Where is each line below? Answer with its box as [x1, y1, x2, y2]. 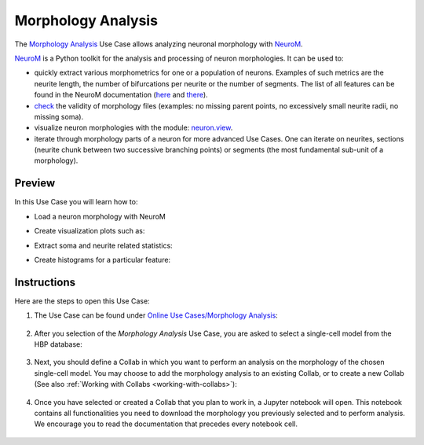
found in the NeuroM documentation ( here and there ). [34, 90, 208, 100]
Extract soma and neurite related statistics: [34, 241, 173, 250]
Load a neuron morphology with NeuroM [34, 211, 166, 221]
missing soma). [34, 112, 84, 121]
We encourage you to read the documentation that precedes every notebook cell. [34, 419, 298, 428]
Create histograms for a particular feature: [34, 255, 171, 264]
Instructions [14, 275, 76, 289]
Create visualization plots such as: [34, 226, 145, 236]
